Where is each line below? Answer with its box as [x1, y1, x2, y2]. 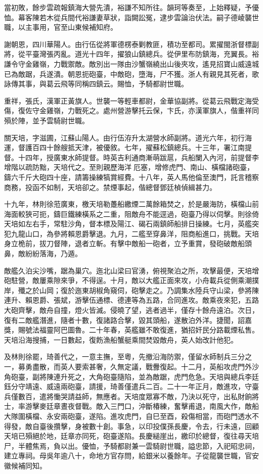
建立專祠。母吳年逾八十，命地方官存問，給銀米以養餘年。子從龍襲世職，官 [4, 450, 252, 461]
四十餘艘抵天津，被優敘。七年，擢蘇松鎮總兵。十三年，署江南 [39, 142, 245, 153]
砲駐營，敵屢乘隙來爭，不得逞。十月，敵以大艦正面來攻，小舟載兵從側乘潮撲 [4, 275, 259, 286]
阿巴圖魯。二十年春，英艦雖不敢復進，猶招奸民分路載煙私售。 [53, 324, 259, 335]
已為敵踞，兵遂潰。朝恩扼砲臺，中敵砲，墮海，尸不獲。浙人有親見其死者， [4, 68, 252, 79]
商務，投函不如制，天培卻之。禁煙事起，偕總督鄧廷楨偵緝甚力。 [4, 181, 216, 192]
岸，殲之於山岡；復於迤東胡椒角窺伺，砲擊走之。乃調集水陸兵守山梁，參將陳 [4, 285, 259, 295]
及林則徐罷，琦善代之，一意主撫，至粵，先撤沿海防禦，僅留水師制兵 [4, 351, 231, 362]
